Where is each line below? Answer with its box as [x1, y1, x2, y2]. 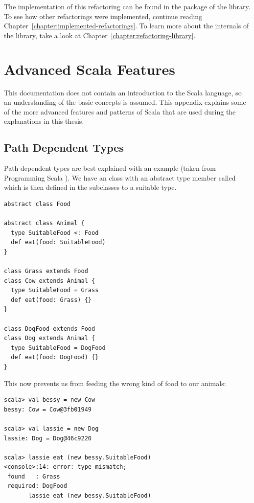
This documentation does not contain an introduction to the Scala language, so [4, 87, 242, 97]
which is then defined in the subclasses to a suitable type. [4, 182, 177, 192]
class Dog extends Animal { [4, 335, 95, 342]
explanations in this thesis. [4, 116, 84, 126]
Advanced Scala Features [4, 59, 176, 79]
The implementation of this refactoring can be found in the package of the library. [4, 1, 251, 11]
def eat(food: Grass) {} [11, 296, 92, 303]
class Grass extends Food [4, 268, 88, 275]
